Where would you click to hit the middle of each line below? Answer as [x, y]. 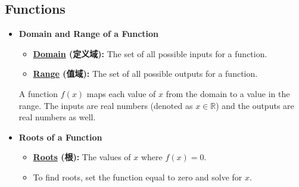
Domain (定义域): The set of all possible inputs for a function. [150, 53]
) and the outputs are [255, 105]
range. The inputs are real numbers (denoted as [106, 105]
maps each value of [121, 93]
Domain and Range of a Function [89, 34]
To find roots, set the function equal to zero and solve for [138, 177]
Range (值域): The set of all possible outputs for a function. [145, 74]
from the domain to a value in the [228, 93]
